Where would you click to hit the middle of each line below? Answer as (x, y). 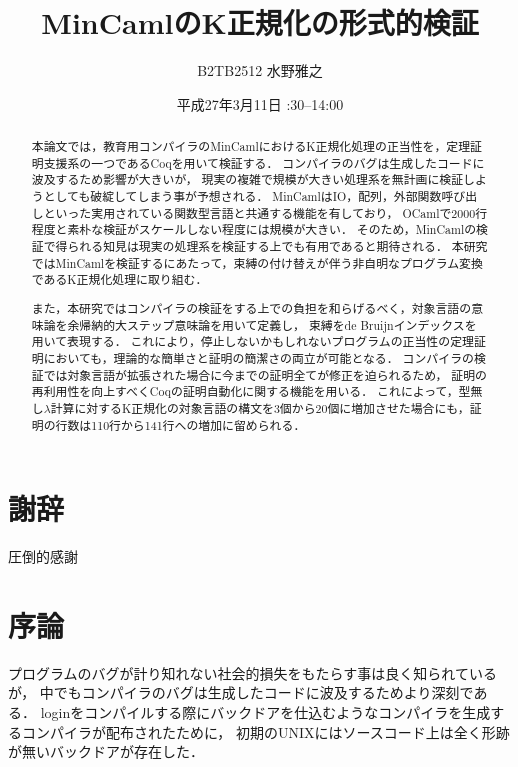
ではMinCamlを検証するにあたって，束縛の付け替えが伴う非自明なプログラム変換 (257, 262)
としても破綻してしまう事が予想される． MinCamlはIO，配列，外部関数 (242, 196)
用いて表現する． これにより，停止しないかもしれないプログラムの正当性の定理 (252, 341)
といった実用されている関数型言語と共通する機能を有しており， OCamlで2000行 (265, 212)
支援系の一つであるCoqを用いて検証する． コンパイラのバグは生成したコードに (264, 162)
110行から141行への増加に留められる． (198, 424)
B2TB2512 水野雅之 (260, 70)
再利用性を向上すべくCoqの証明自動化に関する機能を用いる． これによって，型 (251, 391)
